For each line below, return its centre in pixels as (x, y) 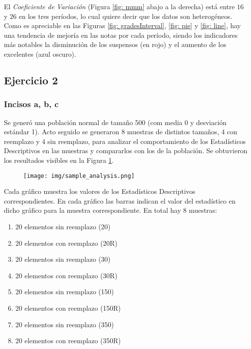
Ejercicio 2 (31, 80)
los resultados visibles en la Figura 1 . (59, 160)
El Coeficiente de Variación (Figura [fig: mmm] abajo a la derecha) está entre (119, 6)
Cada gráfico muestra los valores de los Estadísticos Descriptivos (100, 191)
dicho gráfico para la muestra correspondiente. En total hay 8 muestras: (111, 210)
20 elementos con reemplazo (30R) (66, 275)
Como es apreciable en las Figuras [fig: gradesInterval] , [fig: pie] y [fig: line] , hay (122, 25)
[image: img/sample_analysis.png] (79, 176)
